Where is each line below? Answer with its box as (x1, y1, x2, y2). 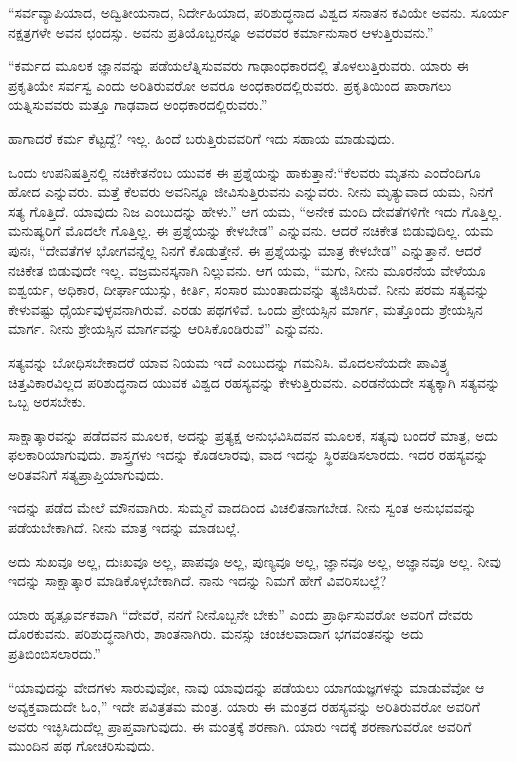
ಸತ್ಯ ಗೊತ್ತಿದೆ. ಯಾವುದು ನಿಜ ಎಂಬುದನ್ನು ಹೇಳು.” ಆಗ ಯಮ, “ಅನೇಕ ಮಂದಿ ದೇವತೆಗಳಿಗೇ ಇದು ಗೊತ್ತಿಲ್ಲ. (8, 200, 503, 221)
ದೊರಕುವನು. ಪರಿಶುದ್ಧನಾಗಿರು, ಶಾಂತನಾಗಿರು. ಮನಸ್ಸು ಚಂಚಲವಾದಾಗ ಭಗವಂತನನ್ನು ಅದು (8, 623, 424, 644)
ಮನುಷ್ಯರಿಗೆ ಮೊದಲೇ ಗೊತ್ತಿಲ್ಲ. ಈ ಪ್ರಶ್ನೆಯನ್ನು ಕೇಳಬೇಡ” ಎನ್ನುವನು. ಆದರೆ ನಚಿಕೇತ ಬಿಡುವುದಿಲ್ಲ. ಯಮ (8, 220, 494, 241)
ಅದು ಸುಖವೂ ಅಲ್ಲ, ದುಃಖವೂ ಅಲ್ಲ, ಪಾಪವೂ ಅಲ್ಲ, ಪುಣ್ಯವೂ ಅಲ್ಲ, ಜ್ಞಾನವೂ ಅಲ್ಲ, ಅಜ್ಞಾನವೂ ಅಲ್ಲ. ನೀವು (8, 550, 502, 571)
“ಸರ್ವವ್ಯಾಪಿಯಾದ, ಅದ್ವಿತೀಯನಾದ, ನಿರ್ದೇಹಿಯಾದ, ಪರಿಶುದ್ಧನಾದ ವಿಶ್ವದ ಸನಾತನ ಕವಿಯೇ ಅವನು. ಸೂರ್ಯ (8, 2, 510, 22)
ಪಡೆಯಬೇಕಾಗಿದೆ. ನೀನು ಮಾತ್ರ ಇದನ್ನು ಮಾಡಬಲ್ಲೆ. (8, 517, 241, 538)
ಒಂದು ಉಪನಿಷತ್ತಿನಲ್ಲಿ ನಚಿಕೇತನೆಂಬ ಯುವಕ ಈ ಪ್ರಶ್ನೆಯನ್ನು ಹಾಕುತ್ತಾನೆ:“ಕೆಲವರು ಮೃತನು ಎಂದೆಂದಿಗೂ (8, 161, 481, 182)
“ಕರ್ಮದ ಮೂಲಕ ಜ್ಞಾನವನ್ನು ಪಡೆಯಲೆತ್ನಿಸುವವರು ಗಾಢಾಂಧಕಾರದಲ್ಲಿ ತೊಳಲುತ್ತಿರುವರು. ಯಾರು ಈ (8, 55, 469, 76)
